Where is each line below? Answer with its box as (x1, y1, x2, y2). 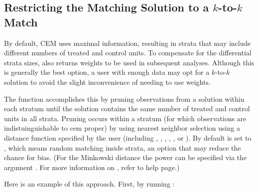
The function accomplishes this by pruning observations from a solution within (4, 93, 245, 104)
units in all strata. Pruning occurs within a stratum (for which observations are (4, 113, 247, 123)
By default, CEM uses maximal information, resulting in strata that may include (4, 37, 251, 48)
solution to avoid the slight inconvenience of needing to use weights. (4, 76, 211, 87)
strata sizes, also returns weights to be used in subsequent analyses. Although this (4, 57, 255, 67)
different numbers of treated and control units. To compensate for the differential (4, 47, 252, 58)
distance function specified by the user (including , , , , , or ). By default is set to (4, 132, 252, 143)
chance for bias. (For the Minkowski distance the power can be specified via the (4, 152, 247, 163)
